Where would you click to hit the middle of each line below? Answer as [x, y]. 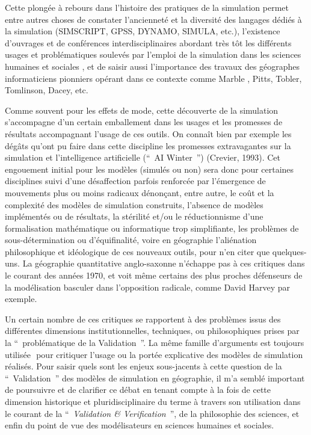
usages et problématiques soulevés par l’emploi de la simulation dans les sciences [153, 54]
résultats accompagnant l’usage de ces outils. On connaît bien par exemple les [148, 133]
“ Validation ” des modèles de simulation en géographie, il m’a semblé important [155, 378]
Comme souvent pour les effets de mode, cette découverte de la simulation [142, 110]
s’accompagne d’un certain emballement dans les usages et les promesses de [144, 122]
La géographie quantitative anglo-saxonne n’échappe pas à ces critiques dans [164, 263]
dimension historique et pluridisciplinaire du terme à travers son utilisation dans [153, 401]
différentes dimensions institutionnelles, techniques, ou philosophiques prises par [152, 331]
